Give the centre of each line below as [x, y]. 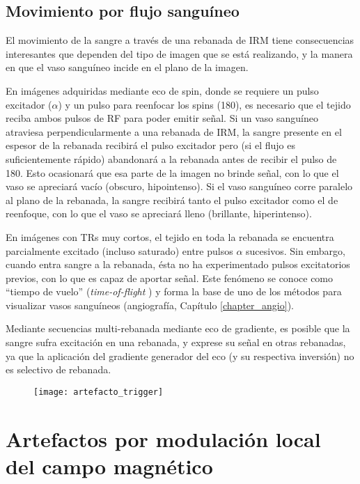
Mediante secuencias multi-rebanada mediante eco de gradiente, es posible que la [178, 328]
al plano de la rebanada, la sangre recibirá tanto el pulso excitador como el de [172, 200]
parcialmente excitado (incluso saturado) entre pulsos [119, 250]
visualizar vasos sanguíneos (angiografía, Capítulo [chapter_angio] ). [150, 305]
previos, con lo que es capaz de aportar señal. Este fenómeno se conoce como [170, 278]
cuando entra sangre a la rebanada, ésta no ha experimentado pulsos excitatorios [178, 264]
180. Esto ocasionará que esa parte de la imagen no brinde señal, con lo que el [172, 172]
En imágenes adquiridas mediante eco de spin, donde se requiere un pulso [162, 90]
